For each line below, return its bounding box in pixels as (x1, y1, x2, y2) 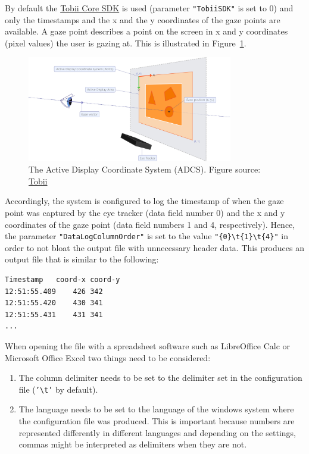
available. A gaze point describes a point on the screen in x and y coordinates (5, 25, 288, 37)
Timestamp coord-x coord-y (5, 275, 120, 284)
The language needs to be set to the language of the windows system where (18, 403, 294, 415)
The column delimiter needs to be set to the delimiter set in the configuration (18, 371, 302, 384)
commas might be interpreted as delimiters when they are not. (18, 438, 247, 450)
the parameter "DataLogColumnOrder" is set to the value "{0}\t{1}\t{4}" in (5, 230, 288, 242)
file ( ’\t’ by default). (18, 383, 98, 395)
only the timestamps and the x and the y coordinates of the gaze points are (5, 13, 280, 26)
